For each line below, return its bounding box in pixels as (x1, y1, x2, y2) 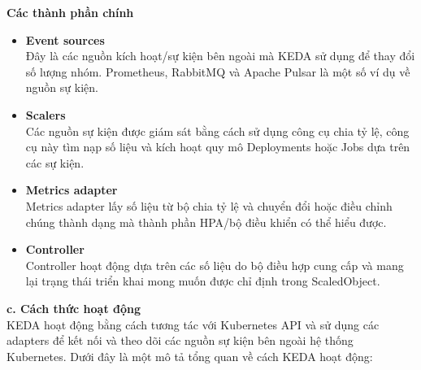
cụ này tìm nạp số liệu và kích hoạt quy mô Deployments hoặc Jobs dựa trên (25, 138, 410, 155)
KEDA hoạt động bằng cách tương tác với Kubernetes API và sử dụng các (7, 316, 380, 333)
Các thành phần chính (7, 4, 134, 20)
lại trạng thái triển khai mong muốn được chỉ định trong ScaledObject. (25, 272, 380, 289)
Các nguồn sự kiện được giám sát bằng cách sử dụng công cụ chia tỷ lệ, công (25, 122, 410, 139)
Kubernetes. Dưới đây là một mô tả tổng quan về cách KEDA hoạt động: (7, 347, 373, 364)
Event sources (25, 31, 105, 48)
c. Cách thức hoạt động (7, 299, 141, 316)
